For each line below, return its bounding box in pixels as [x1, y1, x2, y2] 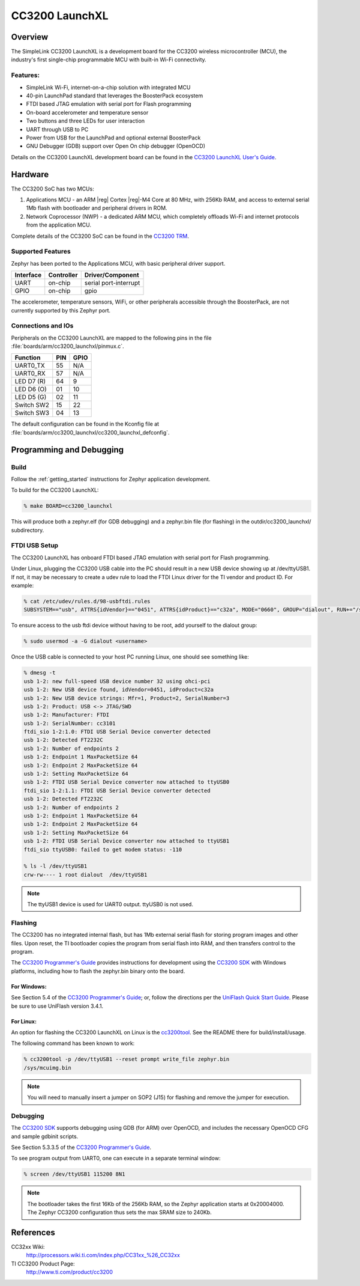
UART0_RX [14, 370, 46, 378]
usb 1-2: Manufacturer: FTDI [23, 712, 110, 718]
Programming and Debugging [11, 445, 124, 455]
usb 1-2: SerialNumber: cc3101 [23, 720, 116, 727]
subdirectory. [11, 526, 44, 534]
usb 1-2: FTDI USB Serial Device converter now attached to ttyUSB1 [23, 838, 230, 844]
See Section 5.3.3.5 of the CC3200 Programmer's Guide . [11, 1144, 152, 1151]
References [11, 1227, 55, 1237]
